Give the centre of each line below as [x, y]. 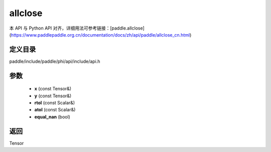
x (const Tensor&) [53, 89]
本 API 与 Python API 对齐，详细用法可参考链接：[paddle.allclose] [77, 28]
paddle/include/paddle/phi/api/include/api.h [55, 61]
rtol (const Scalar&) [55, 103]
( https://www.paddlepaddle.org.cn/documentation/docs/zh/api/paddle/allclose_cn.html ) [100, 35]
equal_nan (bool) [52, 117]
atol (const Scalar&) [55, 110]
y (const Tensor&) [53, 96]
